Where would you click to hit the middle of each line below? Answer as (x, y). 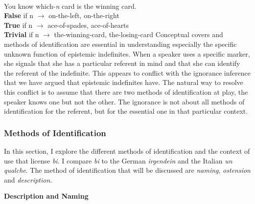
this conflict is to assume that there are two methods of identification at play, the (126, 92)
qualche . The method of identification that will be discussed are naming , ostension (127, 170)
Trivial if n (22, 34)
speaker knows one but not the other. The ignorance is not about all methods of (124, 101)
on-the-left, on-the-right (84, 15)
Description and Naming (46, 196)
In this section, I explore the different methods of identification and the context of (127, 151)
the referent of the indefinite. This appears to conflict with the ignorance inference (127, 72)
